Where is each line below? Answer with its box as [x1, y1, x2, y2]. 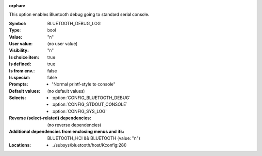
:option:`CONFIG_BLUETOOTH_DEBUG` [51, 95, 131, 101]
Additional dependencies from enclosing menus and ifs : [9, 128, 125, 135]
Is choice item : [9, 54, 39, 60]
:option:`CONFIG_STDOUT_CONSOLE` [51, 101, 128, 107]
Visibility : [9, 47, 29, 53]
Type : [9, 27, 21, 33]
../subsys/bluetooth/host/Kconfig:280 [51, 142, 127, 148]
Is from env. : [9, 68, 35, 73]
